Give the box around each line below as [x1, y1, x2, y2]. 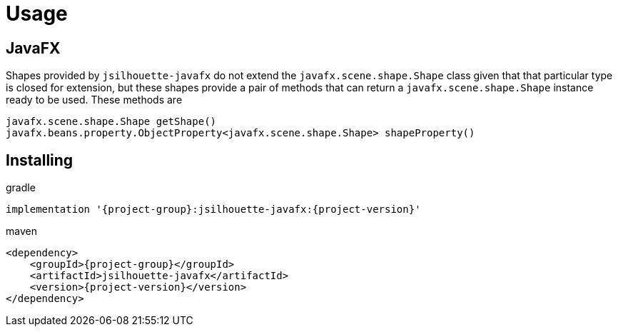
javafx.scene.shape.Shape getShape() [6, 116, 217, 128]
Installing [6, 151, 74, 169]
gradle [6, 181, 36, 194]
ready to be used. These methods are [6, 94, 183, 106]
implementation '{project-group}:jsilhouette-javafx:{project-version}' [6, 203, 421, 216]
